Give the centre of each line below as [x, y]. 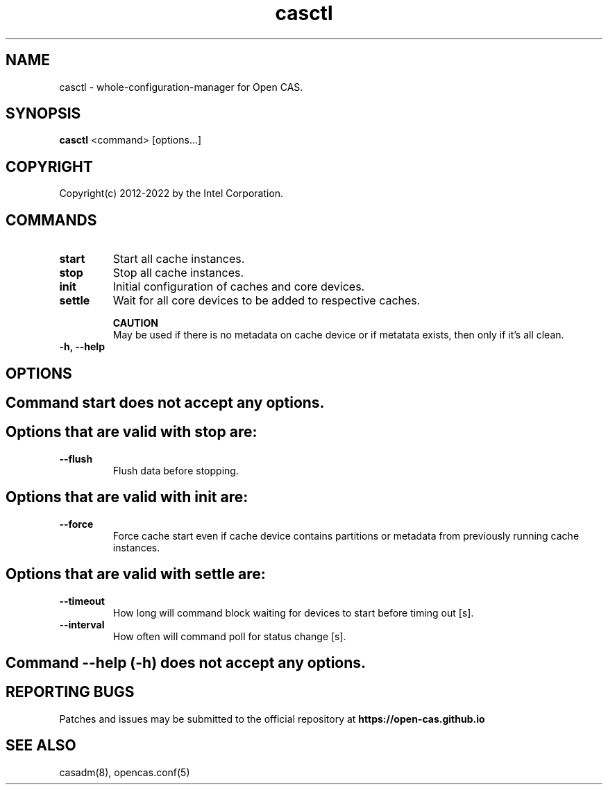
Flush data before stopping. [176, 470]
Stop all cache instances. [178, 273]
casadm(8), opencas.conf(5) [125, 772]
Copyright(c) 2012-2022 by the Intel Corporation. [171, 194]
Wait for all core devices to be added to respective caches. [267, 301]
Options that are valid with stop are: [132, 432]
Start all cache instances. [179, 259]
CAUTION [135, 323]
